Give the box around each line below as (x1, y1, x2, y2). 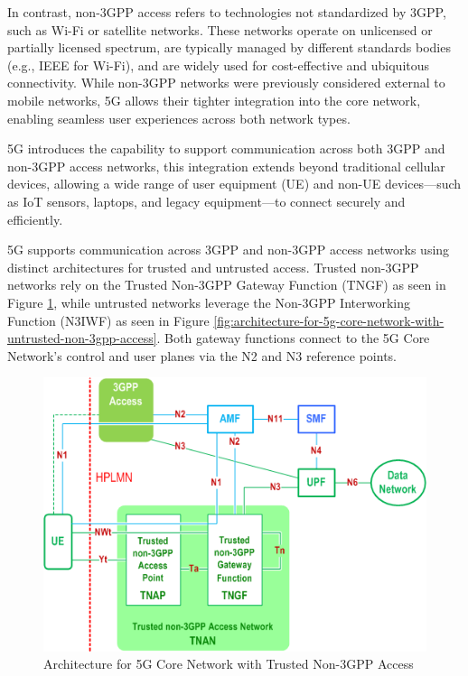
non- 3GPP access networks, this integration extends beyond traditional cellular (7, 156, 445, 175)
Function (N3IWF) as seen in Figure (7, 310, 210, 329)
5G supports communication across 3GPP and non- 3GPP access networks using (7, 240, 450, 259)
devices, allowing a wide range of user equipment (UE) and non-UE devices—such (7, 174, 462, 193)
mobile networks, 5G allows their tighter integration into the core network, (7, 90, 421, 109)
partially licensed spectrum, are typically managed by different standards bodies (7, 38, 451, 57)
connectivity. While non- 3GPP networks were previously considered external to (7, 73, 445, 92)
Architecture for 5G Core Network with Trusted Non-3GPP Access (43, 654, 414, 673)
